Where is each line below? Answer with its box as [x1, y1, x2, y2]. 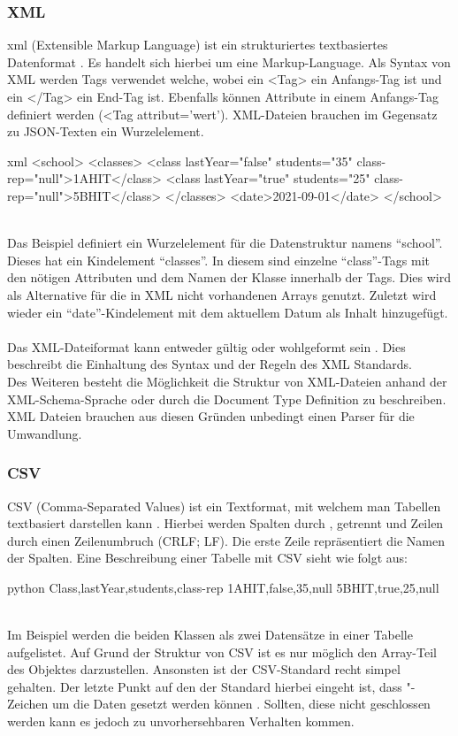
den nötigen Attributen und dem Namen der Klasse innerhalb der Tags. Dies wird [7, 268, 451, 287]
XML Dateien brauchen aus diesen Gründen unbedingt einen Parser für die [7, 407, 415, 425]
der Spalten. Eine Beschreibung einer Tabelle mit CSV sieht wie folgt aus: [7, 548, 408, 567]
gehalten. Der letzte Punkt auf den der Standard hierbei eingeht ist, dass [7, 677, 402, 695]
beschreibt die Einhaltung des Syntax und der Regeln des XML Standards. [7, 355, 413, 373]
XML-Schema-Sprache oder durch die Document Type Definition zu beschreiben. [7, 389, 447, 408]
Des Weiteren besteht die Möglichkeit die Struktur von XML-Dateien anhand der [7, 372, 447, 390]
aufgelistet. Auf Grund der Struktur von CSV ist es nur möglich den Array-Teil [7, 642, 437, 661]
